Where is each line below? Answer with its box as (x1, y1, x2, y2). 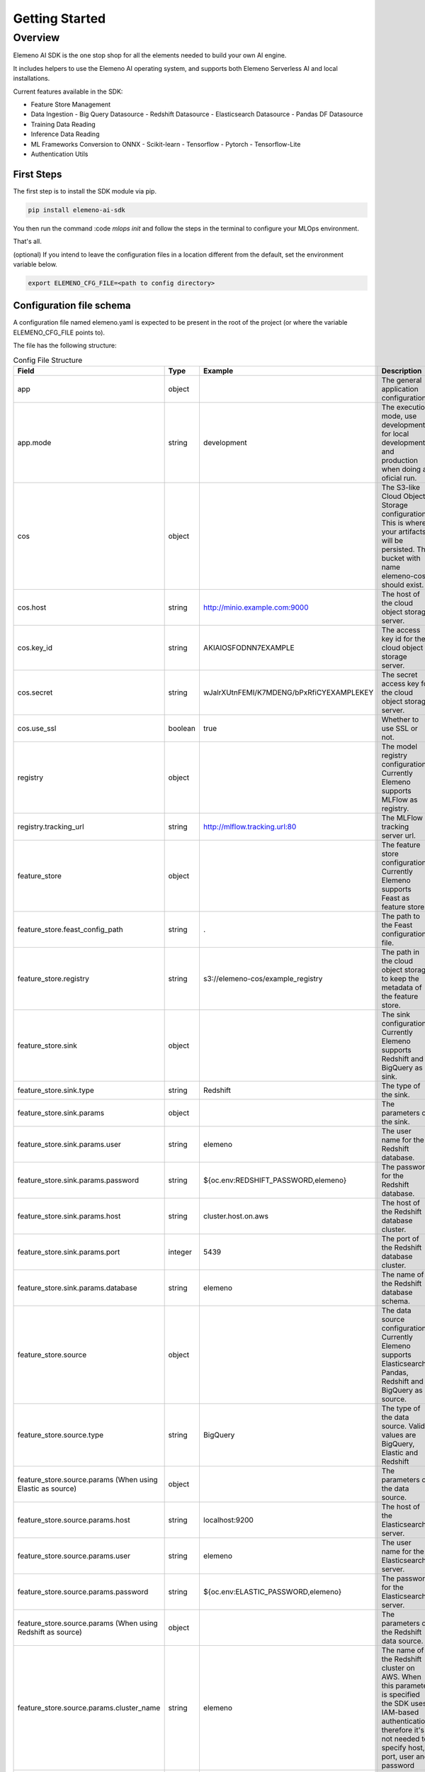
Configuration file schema (13, 300, 131, 312)
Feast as (381, 893, 410, 903)
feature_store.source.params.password (17, 1586, 149, 1596)
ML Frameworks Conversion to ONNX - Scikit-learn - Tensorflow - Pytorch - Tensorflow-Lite (30, 140, 301, 148)
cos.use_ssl (17, 723, 57, 733)
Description (381, 366, 422, 376)
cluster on (381, 1663, 415, 1673)
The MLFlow (381, 812, 423, 822)
